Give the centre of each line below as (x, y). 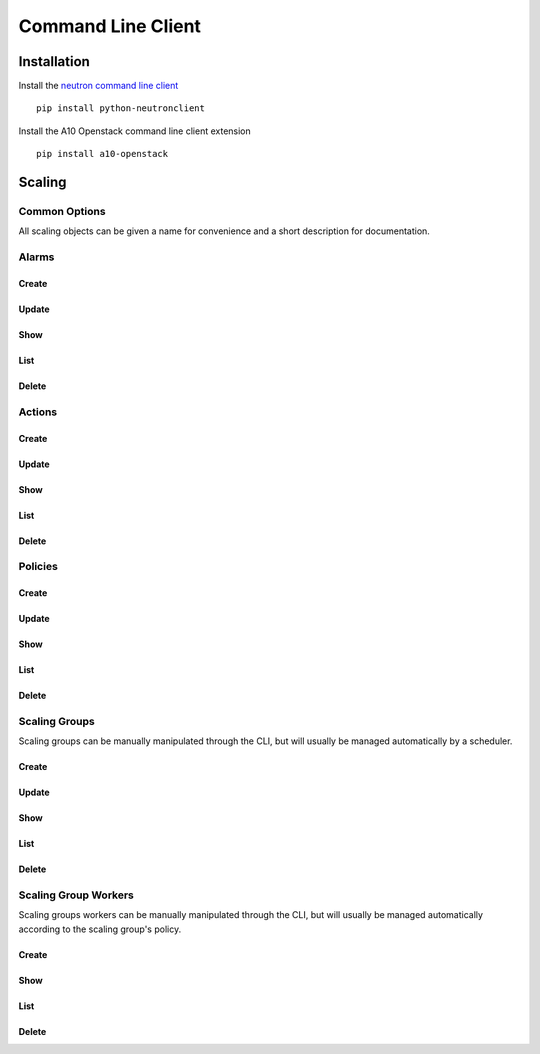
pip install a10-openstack (102, 154)
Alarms (36, 257)
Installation (54, 61)
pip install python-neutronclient (120, 108)
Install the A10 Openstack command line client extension (135, 131)
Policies (38, 567)
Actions (38, 412)
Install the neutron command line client (98, 86)
